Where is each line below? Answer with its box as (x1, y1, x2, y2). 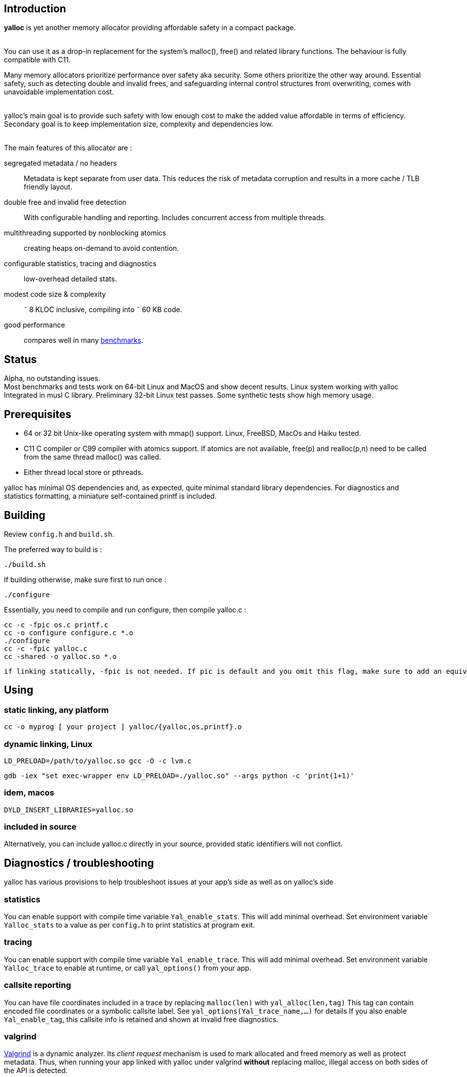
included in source (4, 822, 77, 832)
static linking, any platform (4, 704, 109, 715)
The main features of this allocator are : (4, 143, 132, 152)
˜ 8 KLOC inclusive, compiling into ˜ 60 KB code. (24, 305, 182, 314)
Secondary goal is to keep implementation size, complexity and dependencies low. (4, 120, 273, 129)
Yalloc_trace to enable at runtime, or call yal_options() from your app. (4, 963, 251, 972)
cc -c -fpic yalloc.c (4, 644, 88, 653)
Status (4, 353, 37, 366)
